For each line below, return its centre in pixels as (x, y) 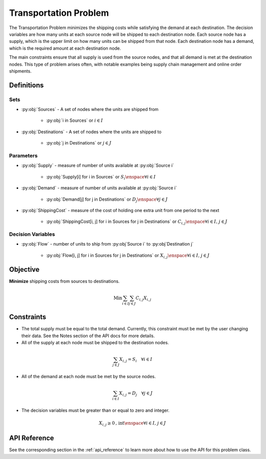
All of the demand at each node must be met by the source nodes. (89, 377)
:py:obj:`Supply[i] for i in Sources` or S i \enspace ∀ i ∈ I (101, 177)
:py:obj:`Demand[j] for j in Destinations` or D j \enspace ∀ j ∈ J (107, 200)
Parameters (23, 155)
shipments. (20, 71)
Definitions (26, 85)
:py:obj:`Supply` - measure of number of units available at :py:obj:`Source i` (98, 166)
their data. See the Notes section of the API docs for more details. (88, 336)
